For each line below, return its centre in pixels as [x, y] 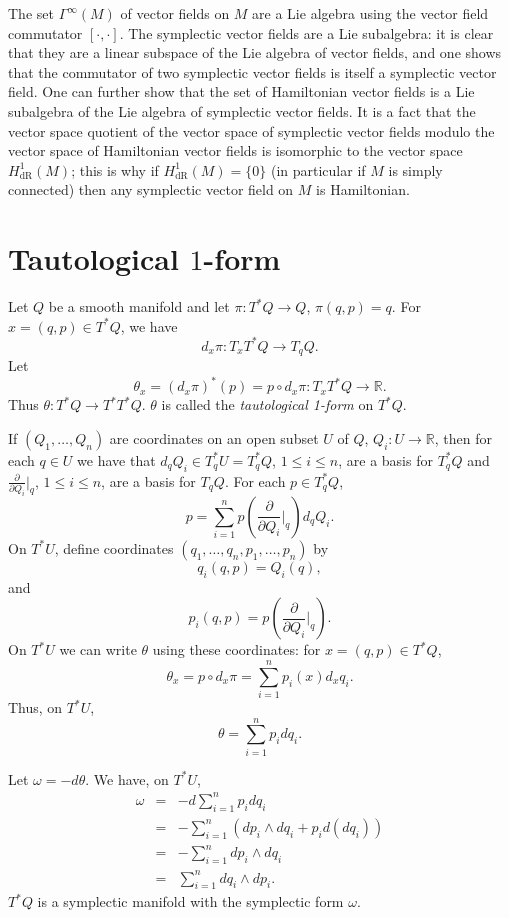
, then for [463, 437]
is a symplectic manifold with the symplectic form [190, 901]
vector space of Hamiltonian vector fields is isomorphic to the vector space [235, 150]
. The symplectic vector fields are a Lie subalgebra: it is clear [306, 32]
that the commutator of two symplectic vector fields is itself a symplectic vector [252, 71]
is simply [415, 169]
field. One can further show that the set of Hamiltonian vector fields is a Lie [241, 91]
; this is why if [115, 169]
